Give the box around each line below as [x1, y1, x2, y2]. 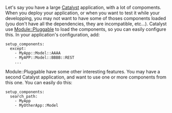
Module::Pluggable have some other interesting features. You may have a [5, 69, 160, 74]
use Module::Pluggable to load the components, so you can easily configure [5, 26, 166, 32]
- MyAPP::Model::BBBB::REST [14, 55, 74, 60]
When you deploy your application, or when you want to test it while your [5, 10, 160, 16]
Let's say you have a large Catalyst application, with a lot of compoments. [5, 5, 162, 10]
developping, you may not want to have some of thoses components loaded [5, 15, 166, 21]
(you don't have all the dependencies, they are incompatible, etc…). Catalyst [5, 21, 167, 27]
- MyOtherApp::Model [14, 103, 59, 108]
